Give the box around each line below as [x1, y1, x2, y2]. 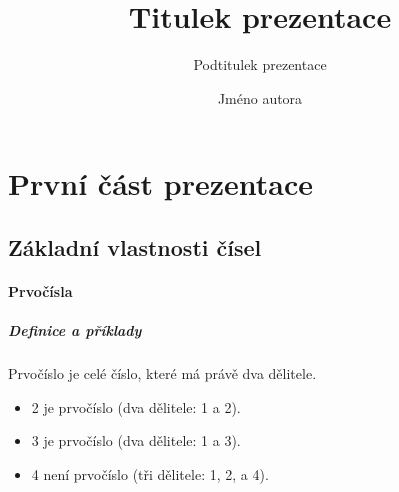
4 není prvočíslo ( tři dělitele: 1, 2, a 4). [31, 463, 269, 484]
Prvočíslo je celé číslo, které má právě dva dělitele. [8, 363, 317, 384]
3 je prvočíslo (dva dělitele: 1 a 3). [31, 430, 241, 451]
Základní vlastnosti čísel [8, 231, 262, 262]
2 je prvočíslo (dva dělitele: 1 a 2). [31, 396, 241, 417]
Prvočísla [8, 280, 73, 301]
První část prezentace [8, 163, 313, 204]
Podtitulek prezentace [193, 54, 327, 75]
